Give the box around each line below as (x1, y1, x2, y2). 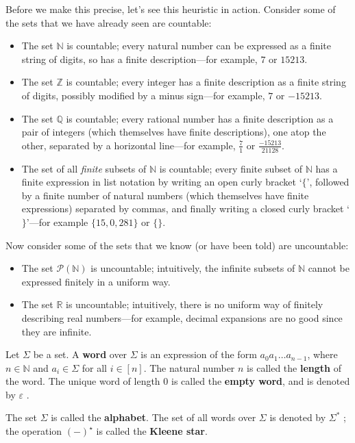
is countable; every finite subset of (159, 161, 303, 175)
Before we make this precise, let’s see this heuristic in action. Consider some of (5, 2, 336, 16)
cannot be (308, 261, 350, 275)
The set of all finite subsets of (21, 161, 147, 175)
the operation (5, 424, 62, 438)
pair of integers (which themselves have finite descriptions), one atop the (21, 125, 326, 139)
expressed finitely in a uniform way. (21, 274, 171, 288)
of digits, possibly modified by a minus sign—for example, (21, 88, 265, 102)
